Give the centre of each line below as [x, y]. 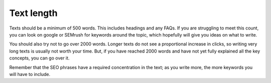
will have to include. [30, 74]
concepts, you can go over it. [39, 58]
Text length [33, 13]
